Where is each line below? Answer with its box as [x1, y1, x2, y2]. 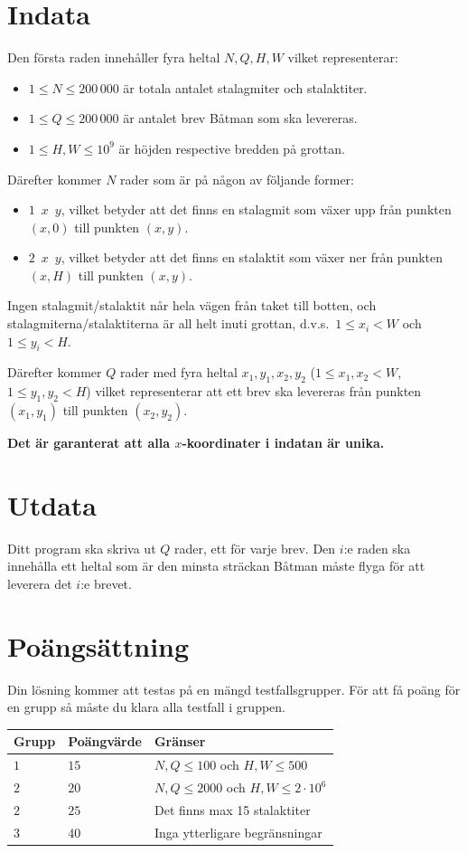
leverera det [7, 573, 72, 592]
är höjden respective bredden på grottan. [118, 138, 345, 157]
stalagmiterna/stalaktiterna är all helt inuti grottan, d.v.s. [7, 314, 330, 333]
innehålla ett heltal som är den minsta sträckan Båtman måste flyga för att [7, 556, 425, 575]
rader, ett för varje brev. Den [173, 538, 336, 557]
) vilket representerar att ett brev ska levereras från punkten [86, 382, 422, 401]
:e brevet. [80, 573, 132, 592]
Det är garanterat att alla [7, 433, 171, 452]
